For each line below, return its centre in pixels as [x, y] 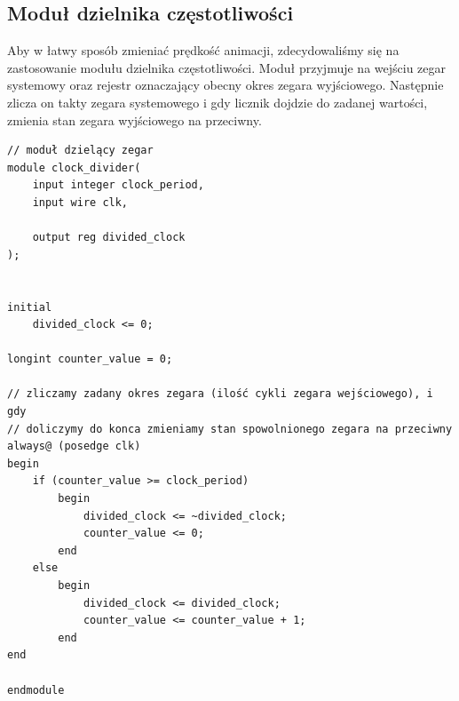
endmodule [36, 690]
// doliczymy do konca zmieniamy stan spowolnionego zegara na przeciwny [230, 429]
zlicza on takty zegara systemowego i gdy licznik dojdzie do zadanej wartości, [218, 102]
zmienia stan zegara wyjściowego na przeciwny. [135, 119]
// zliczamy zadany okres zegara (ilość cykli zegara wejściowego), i [220, 394]
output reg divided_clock [109, 238]
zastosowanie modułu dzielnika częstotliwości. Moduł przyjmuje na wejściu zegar [227, 67]
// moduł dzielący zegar [80, 151]
